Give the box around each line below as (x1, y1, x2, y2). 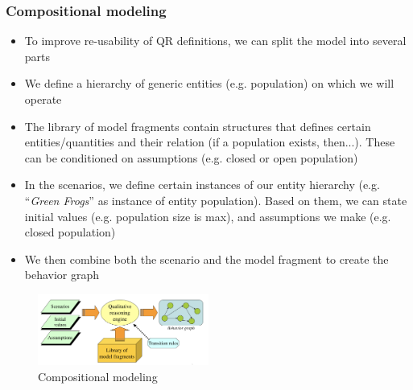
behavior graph (24, 266, 100, 283)
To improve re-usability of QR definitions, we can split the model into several (24, 32, 407, 49)
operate (24, 91, 62, 107)
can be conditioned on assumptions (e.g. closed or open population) (24, 149, 358, 166)
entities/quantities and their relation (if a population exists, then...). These (24, 133, 395, 150)
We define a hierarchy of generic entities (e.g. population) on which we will (24, 75, 394, 92)
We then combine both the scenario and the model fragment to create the (24, 250, 389, 267)
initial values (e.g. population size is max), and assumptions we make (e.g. (24, 207, 391, 224)
